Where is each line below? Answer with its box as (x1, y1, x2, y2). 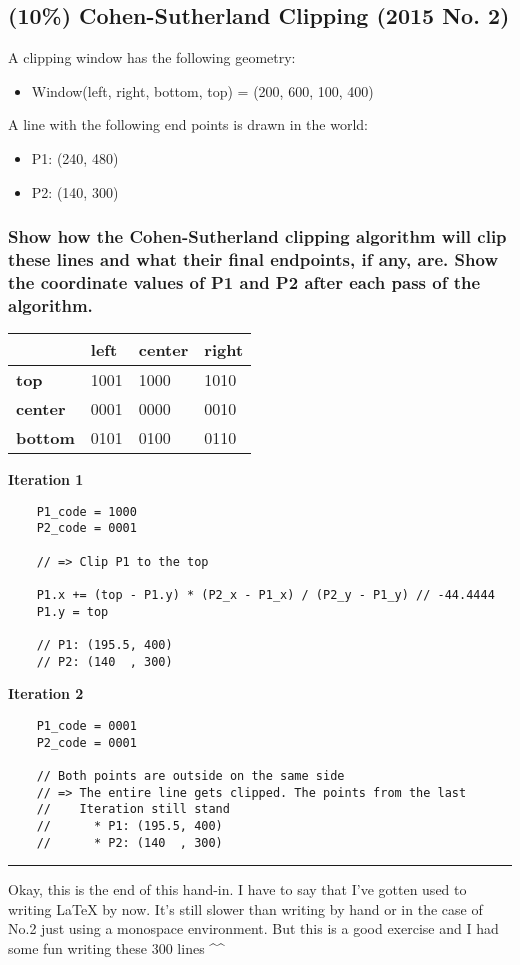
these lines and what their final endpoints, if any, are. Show (8, 247, 498, 272)
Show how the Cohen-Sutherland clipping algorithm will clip (8, 224, 507, 249)
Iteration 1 (8, 469, 84, 490)
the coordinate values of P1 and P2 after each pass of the (8, 269, 481, 294)
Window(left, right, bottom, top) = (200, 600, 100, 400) (31, 80, 374, 101)
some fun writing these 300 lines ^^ (8, 937, 225, 958)
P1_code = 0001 (36, 718, 137, 733)
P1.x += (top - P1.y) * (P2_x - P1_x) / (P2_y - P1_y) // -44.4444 (36, 588, 495, 603)
